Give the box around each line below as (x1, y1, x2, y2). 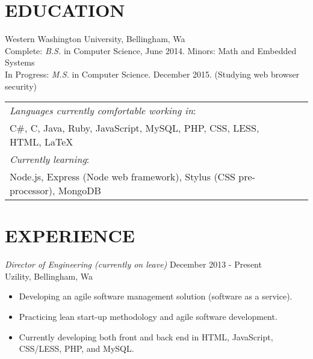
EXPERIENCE (5, 223, 135, 248)
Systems (5, 56, 35, 69)
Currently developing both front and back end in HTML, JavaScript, (19, 330, 273, 343)
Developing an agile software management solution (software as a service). (19, 290, 293, 302)
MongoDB (58, 183, 101, 198)
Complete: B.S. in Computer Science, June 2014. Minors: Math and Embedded (5, 44, 297, 57)
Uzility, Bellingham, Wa (5, 269, 93, 282)
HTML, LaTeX (10, 135, 73, 149)
